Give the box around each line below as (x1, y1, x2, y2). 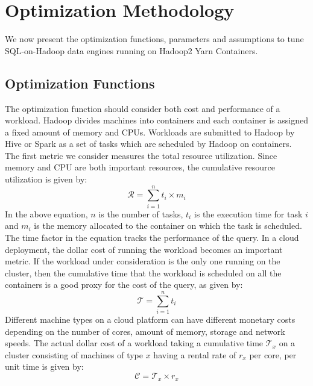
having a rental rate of (153, 348, 236, 361)
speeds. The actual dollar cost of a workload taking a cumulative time (5, 337, 264, 349)
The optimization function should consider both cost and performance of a (5, 102, 280, 114)
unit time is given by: (5, 360, 84, 373)
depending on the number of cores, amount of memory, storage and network (5, 325, 285, 337)
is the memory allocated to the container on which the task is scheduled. (34, 219, 302, 232)
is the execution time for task (194, 207, 303, 220)
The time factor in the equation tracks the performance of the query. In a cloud (5, 231, 299, 243)
